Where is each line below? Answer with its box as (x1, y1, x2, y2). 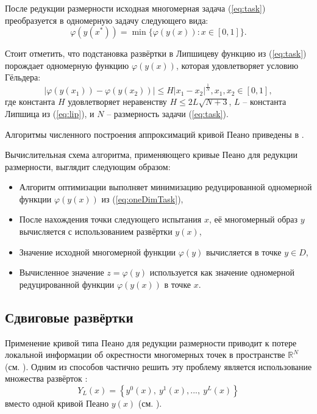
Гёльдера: (5, 71, 41, 84)
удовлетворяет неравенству (68, 95, 167, 108)
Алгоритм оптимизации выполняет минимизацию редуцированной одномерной (19, 180, 312, 193)
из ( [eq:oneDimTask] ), (101, 192, 183, 205)
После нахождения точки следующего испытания (19, 213, 202, 226)
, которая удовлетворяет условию (176, 59, 299, 71)
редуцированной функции (19, 277, 115, 290)
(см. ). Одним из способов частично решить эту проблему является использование (5, 360, 312, 373)
